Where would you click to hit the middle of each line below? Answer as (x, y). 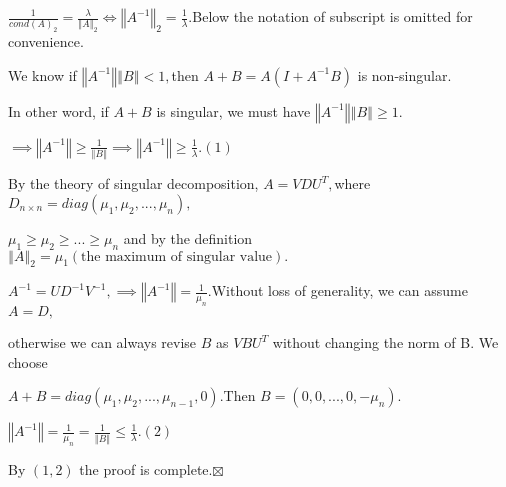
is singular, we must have (233, 110)
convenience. (46, 41)
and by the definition (188, 237)
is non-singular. (404, 74)
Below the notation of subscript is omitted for (332, 16)
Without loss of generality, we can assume (339, 290)
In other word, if (58, 110)
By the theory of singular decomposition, (133, 183)
